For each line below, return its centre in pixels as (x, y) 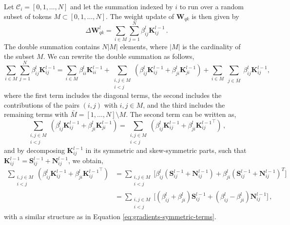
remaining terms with (36, 114)
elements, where (144, 47)
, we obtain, (86, 160)
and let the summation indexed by (122, 6)
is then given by (215, 16)
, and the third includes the (184, 104)
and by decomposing (34, 150)
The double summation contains (52, 47)
